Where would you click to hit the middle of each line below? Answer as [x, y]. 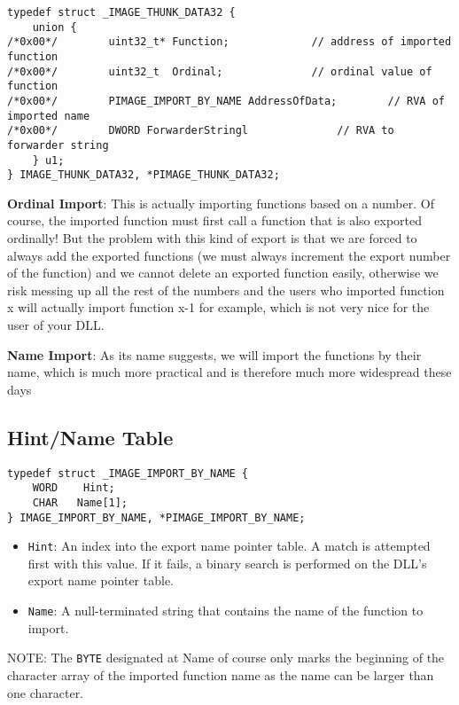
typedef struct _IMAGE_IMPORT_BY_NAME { [128, 473]
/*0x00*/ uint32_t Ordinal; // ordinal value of [220, 71]
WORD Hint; [74, 488]
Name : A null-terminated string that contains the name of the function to [226, 611]
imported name [49, 116]
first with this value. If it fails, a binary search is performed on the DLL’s [227, 563]
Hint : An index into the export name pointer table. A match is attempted [229, 546]
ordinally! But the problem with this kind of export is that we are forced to [212, 238]
